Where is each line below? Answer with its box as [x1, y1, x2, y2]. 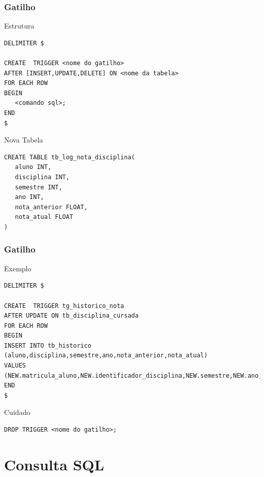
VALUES [4, 362, 26, 370]
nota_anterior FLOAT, [15, 203, 88, 211]
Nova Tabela [4, 134, 43, 145]
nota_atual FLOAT [15, 213, 74, 221]
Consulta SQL [4, 454, 105, 474]
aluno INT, [15, 163, 52, 171]
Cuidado [4, 407, 30, 417]
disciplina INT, [15, 173, 70, 181]
